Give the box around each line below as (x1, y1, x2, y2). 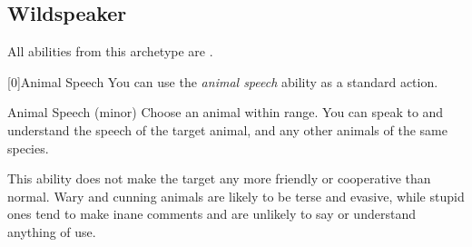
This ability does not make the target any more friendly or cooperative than (7, 169, 431, 188)
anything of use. (7, 222, 96, 241)
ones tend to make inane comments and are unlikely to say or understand (7, 204, 416, 223)
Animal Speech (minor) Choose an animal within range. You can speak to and (7, 103, 444, 122)
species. (7, 138, 49, 157)
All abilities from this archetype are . (7, 42, 213, 61)
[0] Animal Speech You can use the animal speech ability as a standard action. (7, 72, 438, 91)
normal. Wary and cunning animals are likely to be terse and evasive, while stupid (7, 186, 465, 205)
